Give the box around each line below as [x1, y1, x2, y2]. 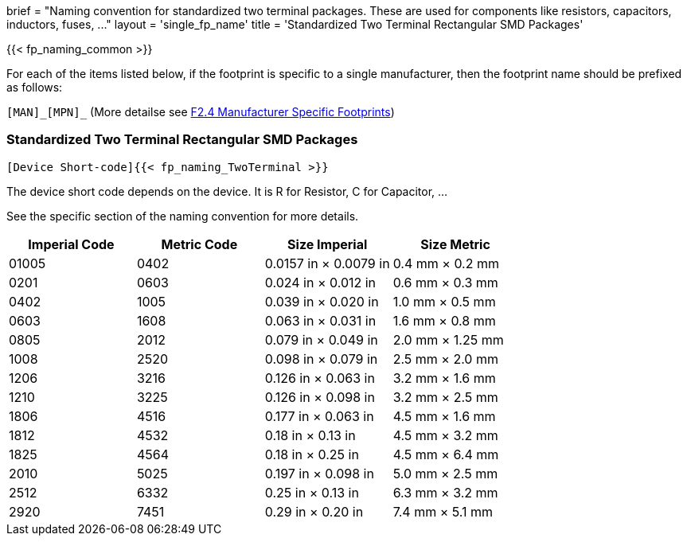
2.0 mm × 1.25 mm [392, 331, 504, 348]
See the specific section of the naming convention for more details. [6, 209, 359, 223]
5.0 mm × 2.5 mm [392, 465, 498, 482]
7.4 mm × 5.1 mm [392, 503, 494, 520]
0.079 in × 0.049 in [264, 331, 378, 348]
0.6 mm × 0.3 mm [392, 274, 498, 290]
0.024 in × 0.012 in [264, 274, 377, 290]
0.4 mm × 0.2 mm [392, 255, 499, 271]
